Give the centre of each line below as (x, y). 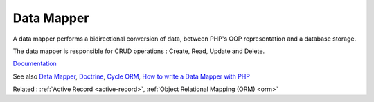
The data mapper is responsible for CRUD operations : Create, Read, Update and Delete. (139, 51)
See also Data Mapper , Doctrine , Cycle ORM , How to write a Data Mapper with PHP (132, 76)
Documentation (35, 64)
